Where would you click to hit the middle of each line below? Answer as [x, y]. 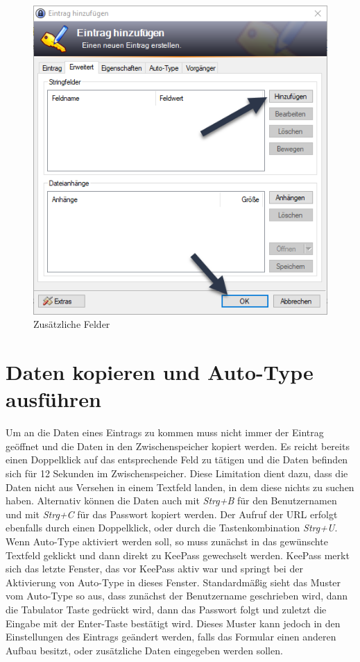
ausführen [53, 399]
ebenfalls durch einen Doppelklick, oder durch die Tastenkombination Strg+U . [172, 528]
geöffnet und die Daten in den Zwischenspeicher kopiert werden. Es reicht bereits [178, 446]
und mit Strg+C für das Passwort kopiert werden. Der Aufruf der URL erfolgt [172, 514]
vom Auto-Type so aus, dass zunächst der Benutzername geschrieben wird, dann [177, 596]
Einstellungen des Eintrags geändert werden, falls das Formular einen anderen [171, 637]
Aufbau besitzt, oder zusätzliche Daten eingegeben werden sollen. [144, 650]
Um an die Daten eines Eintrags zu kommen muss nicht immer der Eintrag [165, 432]
